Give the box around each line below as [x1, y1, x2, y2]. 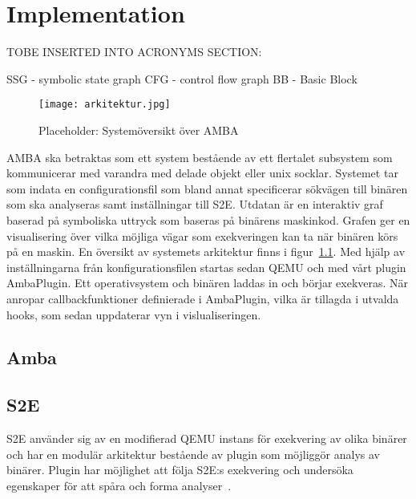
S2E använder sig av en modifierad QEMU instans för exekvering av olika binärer [6, 430, 407, 447]
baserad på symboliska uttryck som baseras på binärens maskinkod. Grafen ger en [6, 211, 410, 228]
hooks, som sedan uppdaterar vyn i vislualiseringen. [6, 306, 261, 323]
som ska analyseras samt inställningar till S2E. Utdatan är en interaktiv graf [6, 196, 383, 213]
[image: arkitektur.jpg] [38, 99, 171, 111]
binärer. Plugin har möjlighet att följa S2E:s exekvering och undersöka [6, 461, 353, 478]
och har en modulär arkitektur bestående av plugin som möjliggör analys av [6, 445, 380, 462]
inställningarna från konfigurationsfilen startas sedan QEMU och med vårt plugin [6, 258, 406, 275]
